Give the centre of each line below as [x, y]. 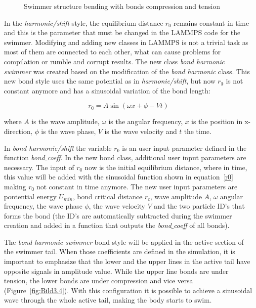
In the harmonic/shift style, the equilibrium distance [84, 22]
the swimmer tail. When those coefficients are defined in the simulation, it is [120, 251]
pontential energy [30, 196]
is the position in [217, 121]
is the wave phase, [68, 131]
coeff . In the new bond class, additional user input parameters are [147, 157]
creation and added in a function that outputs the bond [88, 225]
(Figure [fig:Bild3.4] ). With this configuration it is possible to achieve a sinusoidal [128, 290]
